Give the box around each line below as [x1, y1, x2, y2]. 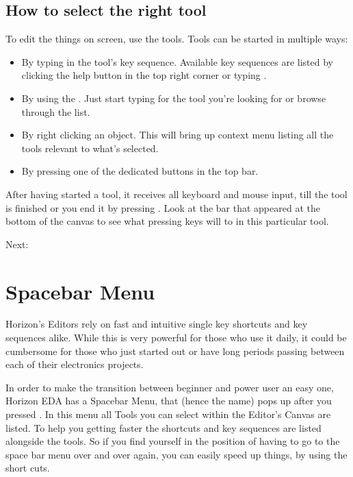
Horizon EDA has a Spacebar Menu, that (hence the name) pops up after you [5, 393, 332, 408]
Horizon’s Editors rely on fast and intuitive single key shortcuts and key [5, 317, 308, 331]
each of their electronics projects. [5, 357, 144, 371]
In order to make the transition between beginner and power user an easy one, [5, 380, 334, 394]
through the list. [21, 104, 90, 119]
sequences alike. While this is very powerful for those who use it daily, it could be [5, 330, 347, 345]
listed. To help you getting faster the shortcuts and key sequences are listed [5, 420, 322, 435]
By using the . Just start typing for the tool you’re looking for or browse [21, 90, 326, 105]
